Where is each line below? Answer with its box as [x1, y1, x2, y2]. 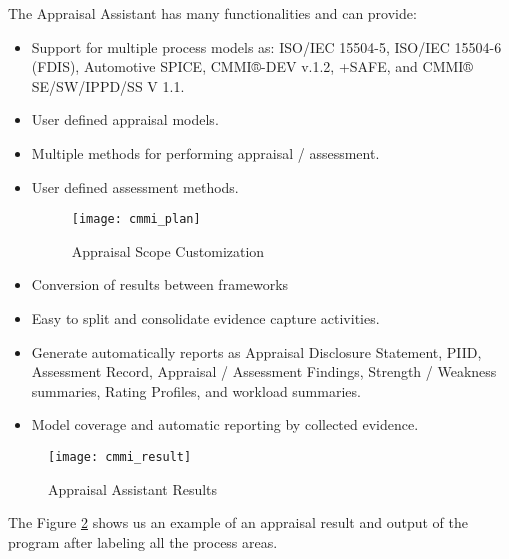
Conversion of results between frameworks [31, 274, 289, 295]
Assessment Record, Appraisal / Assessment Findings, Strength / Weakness [31, 361, 497, 382]
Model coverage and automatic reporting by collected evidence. [31, 414, 419, 435]
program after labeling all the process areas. [8, 531, 278, 552]
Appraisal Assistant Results [48, 478, 218, 499]
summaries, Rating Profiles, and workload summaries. [31, 380, 361, 401]
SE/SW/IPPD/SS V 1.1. [31, 75, 185, 96]
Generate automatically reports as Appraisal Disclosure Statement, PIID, [31, 341, 482, 362]
